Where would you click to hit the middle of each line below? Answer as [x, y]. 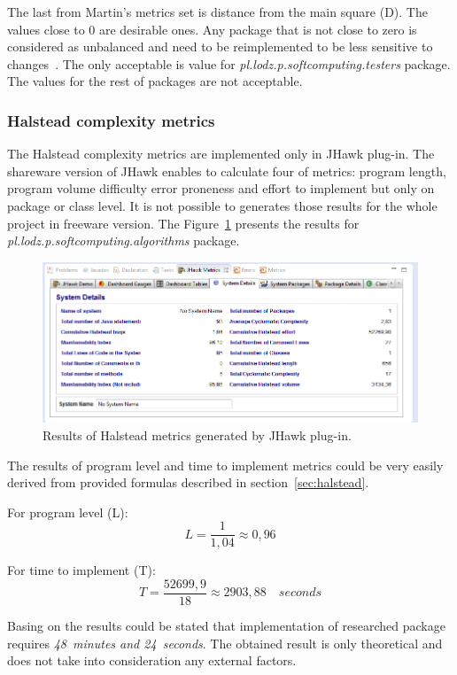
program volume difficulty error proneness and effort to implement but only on [221, 188]
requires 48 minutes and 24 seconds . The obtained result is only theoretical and [225, 643]
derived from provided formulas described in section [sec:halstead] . [188, 482]
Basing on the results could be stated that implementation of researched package [226, 625]
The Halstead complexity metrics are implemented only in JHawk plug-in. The [221, 154]
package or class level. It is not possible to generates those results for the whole [222, 205]
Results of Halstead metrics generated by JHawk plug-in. [197, 434]
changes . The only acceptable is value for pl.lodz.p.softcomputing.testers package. [229, 63]
